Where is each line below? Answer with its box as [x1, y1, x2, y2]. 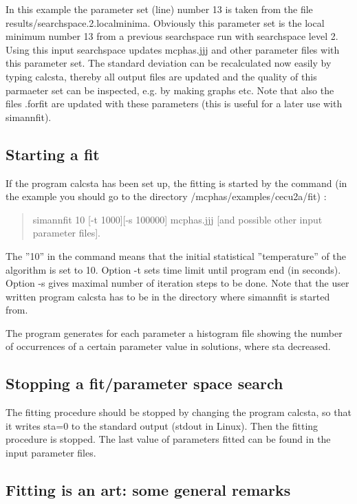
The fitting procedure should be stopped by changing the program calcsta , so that [6, 405, 351, 419]
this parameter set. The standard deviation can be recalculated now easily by [6, 56, 332, 70]
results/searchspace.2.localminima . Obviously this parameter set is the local [6, 15, 325, 30]
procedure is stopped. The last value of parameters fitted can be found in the [6, 432, 331, 446]
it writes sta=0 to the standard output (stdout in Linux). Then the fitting [6, 418, 318, 432]
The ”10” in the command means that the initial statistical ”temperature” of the [6, 248, 346, 263]
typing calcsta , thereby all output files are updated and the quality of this [6, 69, 317, 83]
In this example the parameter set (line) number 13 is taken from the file [6, 2, 313, 16]
